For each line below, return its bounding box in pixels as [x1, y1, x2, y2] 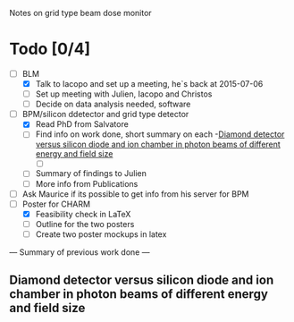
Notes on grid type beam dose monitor [9, 8, 152, 18]
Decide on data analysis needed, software [35, 98, 191, 110]
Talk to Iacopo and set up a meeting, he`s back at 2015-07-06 [35, 79, 264, 89]
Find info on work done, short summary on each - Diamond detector [35, 129, 285, 140]
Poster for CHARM [21, 199, 91, 209]
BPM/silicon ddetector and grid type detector [21, 109, 189, 120]
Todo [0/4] [9, 39, 91, 59]
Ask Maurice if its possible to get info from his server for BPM [21, 188, 249, 199]
